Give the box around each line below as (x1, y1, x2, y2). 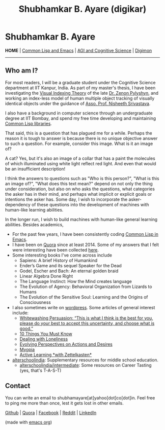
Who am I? (5, 67, 38, 75)
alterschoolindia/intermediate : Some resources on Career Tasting (19, 362, 152, 368)
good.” (19, 325, 33, 331)
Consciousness (19, 299, 51, 305)
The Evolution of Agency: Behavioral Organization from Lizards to (19, 284, 152, 289)
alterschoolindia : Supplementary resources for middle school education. (12, 357, 159, 363)
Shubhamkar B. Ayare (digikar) (19, 3, 146, 15)
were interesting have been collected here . (12, 247, 99, 252)
